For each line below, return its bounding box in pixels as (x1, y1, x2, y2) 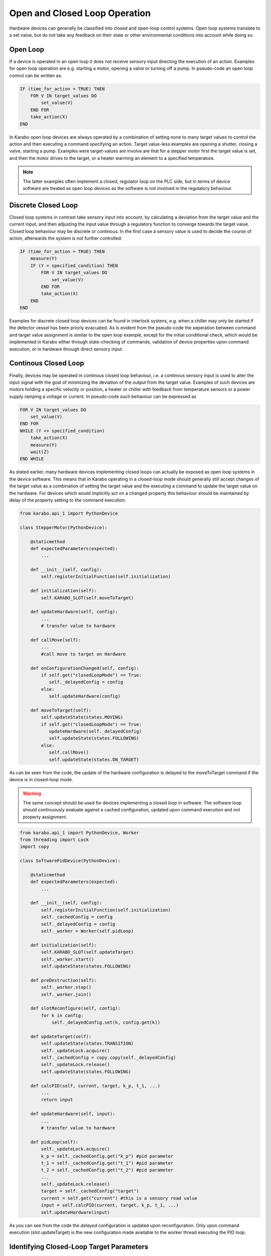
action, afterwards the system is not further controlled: (9, 235, 122, 241)
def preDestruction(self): (30, 977, 97, 983)
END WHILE (20, 456, 44, 462)
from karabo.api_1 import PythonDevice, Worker (20, 829, 139, 835)
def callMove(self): (30, 637, 81, 643)
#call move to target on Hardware (41, 651, 126, 657)
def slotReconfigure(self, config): (30, 1005, 120, 1011)
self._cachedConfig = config (41, 914, 113, 920)
